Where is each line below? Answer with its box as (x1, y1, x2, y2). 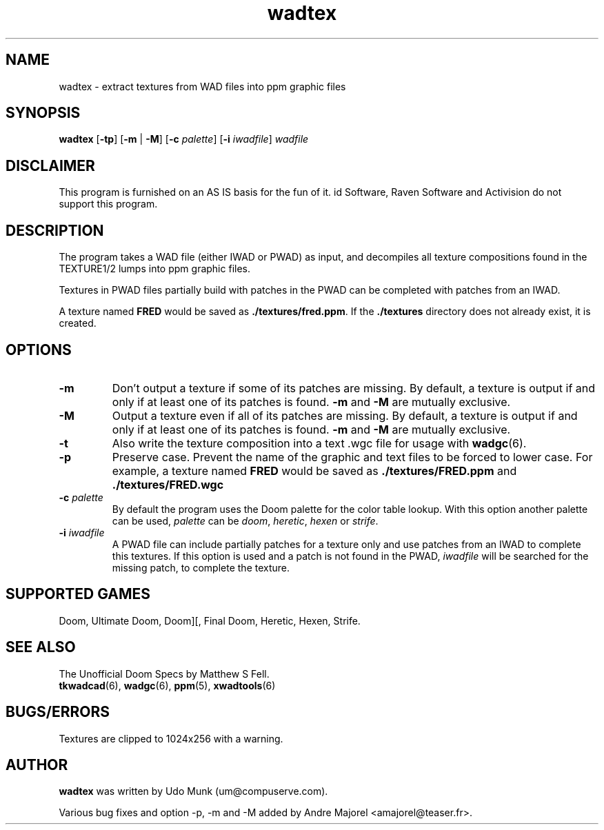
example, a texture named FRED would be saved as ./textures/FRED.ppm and (112, 463, 517, 478)
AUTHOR (6, 756, 68, 773)
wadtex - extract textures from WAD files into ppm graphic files (59, 80, 346, 92)
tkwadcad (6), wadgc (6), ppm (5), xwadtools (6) (59, 679, 276, 691)
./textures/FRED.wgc (112, 477, 224, 492)
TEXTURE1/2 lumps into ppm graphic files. (59, 263, 250, 275)
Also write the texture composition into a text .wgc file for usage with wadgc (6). (112, 436, 527, 450)
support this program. (59, 198, 158, 210)
